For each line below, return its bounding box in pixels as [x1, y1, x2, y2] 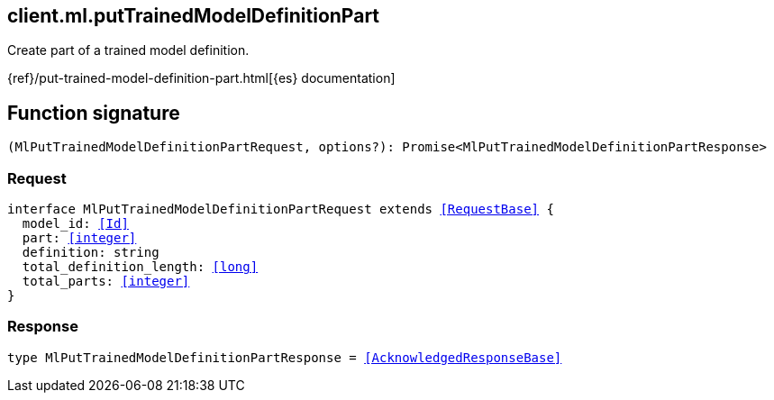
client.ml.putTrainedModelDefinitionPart [7, 5, 380, 27]
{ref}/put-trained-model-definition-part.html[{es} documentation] [7, 70, 396, 86]
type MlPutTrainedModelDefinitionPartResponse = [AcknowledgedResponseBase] [7, 350, 562, 365]
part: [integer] [22, 231, 137, 246]
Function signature [7, 101, 180, 124]
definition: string [22, 245, 159, 260]
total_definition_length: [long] [22, 259, 259, 275]
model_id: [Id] [22, 216, 129, 232]
